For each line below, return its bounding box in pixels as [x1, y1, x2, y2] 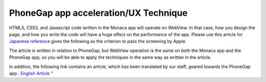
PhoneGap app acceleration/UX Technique [9, 7, 188, 18]
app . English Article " [9, 70, 53, 76]
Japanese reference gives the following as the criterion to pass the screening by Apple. [9, 39, 187, 44]
